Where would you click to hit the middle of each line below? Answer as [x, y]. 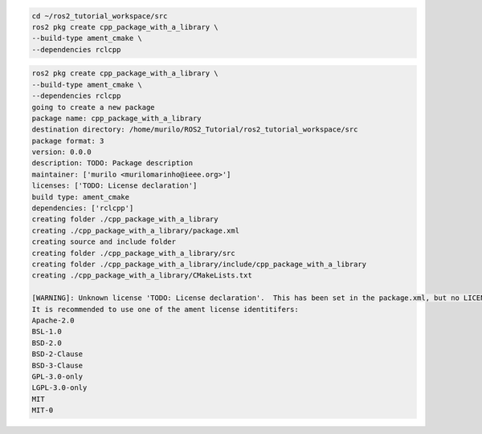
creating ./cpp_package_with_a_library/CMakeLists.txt [142, 276]
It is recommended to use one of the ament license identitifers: [165, 309]
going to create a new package [94, 107]
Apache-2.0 [53, 320]
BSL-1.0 [47, 332]
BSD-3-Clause [57, 365]
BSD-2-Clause [57, 354]
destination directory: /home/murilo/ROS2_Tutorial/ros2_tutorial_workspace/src [195, 130]
